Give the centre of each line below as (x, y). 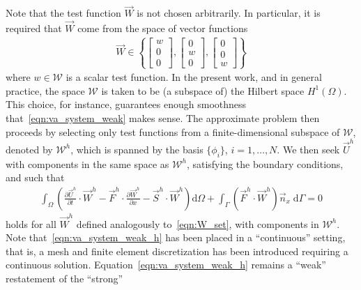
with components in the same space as (87, 163)
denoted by (29, 149)
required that (34, 28)
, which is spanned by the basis (137, 149)
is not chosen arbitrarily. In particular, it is (229, 13)
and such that (35, 177)
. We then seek (308, 149)
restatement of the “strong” (64, 278)
